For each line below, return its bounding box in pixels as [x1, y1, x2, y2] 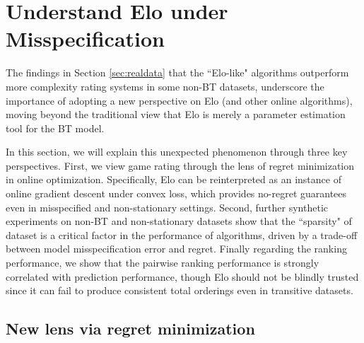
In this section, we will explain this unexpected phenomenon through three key [6, 144, 348, 159]
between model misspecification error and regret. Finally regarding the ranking [6, 241, 347, 256]
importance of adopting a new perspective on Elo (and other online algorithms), [6, 93, 353, 107]
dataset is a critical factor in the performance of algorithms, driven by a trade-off [6, 227, 358, 242]
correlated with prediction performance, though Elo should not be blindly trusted [6, 269, 359, 284]
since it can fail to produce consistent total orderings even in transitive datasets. [6, 283, 353, 298]
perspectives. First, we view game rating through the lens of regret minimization [6, 158, 355, 173]
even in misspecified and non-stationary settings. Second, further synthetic [6, 199, 328, 214]
